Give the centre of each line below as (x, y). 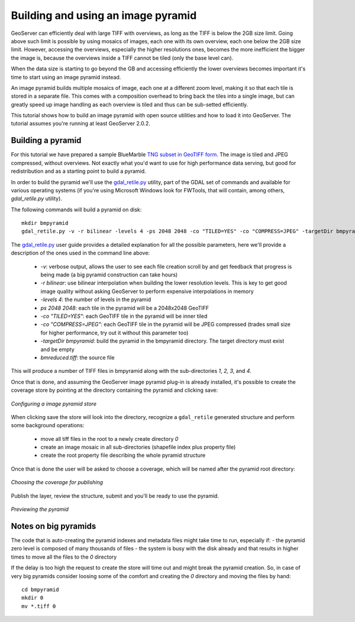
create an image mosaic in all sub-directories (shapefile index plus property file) (138, 447)
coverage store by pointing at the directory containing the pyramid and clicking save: (114, 390)
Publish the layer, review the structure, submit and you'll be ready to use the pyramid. (115, 496)
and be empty (58, 349)
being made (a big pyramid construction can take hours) (109, 275)
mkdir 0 (33, 598)
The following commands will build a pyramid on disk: (76, 210)
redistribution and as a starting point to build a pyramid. (78, 171)
